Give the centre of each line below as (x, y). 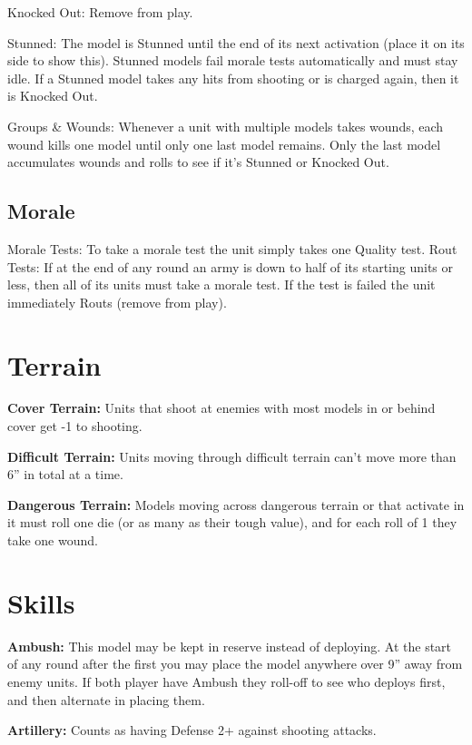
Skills (41, 602)
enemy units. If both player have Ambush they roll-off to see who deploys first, (226, 681)
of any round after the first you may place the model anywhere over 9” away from (235, 664)
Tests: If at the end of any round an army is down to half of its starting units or (231, 266)
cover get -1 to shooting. (75, 426)
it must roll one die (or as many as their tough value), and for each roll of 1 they (232, 522)
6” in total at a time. (65, 474)
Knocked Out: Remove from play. (100, 12)
